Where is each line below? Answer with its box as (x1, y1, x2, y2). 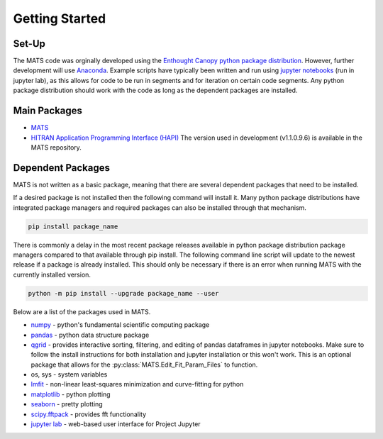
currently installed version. (13, 270, 91, 279)
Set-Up (13, 38, 46, 50)
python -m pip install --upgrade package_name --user (28, 289, 219, 297)
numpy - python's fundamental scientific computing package (30, 321, 210, 329)
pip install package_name (28, 222, 118, 230)
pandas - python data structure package (30, 330, 150, 339)
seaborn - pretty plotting (30, 400, 103, 409)
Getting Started (13, 11, 106, 26)
